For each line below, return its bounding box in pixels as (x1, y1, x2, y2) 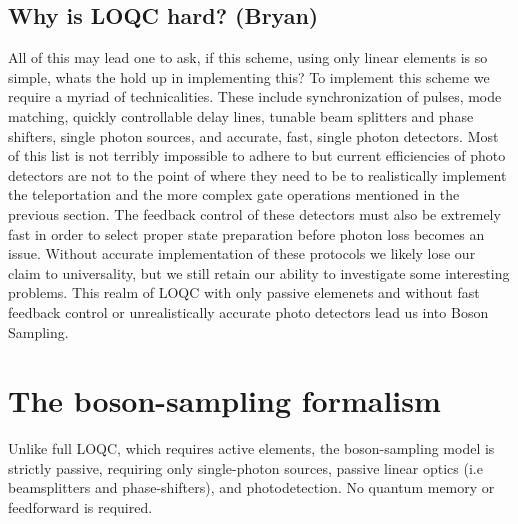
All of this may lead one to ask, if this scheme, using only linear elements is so (8, 47, 488, 68)
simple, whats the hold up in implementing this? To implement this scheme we (8, 66, 490, 87)
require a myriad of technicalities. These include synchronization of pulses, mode (8, 86, 502, 107)
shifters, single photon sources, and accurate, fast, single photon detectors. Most (8, 125, 499, 146)
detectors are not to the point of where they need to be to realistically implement (8, 164, 507, 185)
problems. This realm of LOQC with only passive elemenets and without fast (8, 282, 480, 303)
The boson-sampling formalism (8, 380, 441, 421)
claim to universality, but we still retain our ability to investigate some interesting (8, 262, 510, 283)
